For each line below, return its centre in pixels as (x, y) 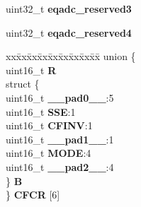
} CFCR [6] (33, 195)
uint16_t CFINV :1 (49, 125)
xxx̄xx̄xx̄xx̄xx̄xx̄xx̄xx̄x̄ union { (71, 56)
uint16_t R (31, 70)
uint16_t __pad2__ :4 (60, 166)
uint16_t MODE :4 (49, 153)
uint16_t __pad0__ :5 (60, 97)
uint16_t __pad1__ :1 (60, 139)
